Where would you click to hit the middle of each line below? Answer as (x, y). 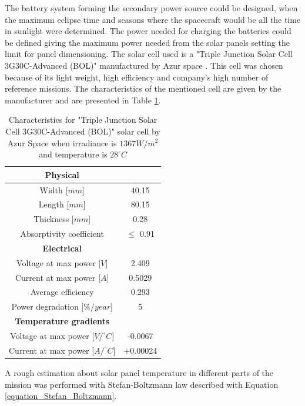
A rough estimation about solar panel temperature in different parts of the (139, 372)
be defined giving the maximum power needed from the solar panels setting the (147, 42)
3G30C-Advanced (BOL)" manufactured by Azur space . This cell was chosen (144, 65)
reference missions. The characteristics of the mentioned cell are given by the (143, 88)
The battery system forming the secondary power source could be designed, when (151, 8)
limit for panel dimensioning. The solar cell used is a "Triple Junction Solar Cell (149, 54)
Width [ (54, 189)
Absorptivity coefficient (62, 234)
